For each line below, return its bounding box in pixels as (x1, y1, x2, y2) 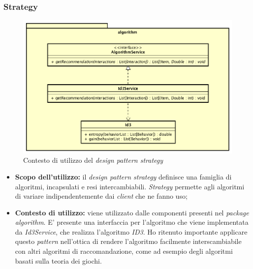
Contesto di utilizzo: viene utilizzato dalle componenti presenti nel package (15, 207, 249, 217)
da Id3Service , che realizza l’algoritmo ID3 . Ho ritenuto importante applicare (15, 226, 248, 237)
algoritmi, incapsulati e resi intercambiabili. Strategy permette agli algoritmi (15, 181, 245, 191)
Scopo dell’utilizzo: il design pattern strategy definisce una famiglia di (15, 171, 232, 181)
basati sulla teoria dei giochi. (15, 255, 102, 266)
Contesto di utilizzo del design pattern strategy (23, 155, 163, 165)
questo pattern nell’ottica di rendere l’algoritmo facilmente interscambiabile (15, 236, 242, 246)
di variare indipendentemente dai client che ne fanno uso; (15, 191, 188, 201)
